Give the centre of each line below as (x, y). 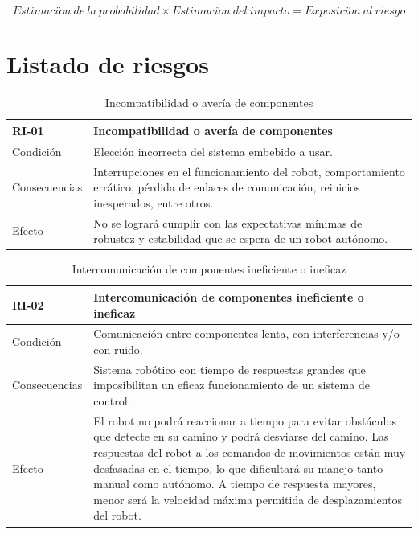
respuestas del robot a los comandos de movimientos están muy (250, 452)
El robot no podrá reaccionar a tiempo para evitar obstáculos (245, 420)
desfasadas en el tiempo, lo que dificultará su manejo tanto (238, 468)
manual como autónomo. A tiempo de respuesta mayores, (235, 484)
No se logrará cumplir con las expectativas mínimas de (228, 222)
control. (112, 400)
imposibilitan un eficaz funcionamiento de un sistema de (232, 385)
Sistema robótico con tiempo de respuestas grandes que (229, 369)
